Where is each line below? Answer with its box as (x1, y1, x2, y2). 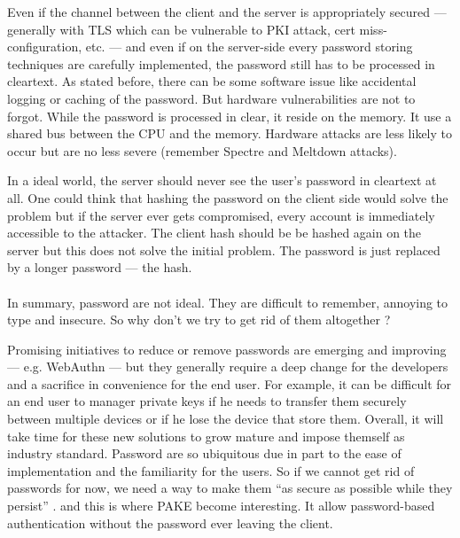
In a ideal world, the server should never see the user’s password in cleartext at (7, 171, 437, 190)
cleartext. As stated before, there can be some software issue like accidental (7, 72, 417, 90)
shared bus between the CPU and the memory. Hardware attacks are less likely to (7, 124, 452, 143)
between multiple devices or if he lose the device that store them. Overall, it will (7, 409, 444, 428)
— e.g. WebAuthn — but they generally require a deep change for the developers (7, 357, 448, 376)
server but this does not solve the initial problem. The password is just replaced (7, 240, 441, 259)
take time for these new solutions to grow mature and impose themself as (7, 426, 405, 445)
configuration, (7, 37, 82, 56)
